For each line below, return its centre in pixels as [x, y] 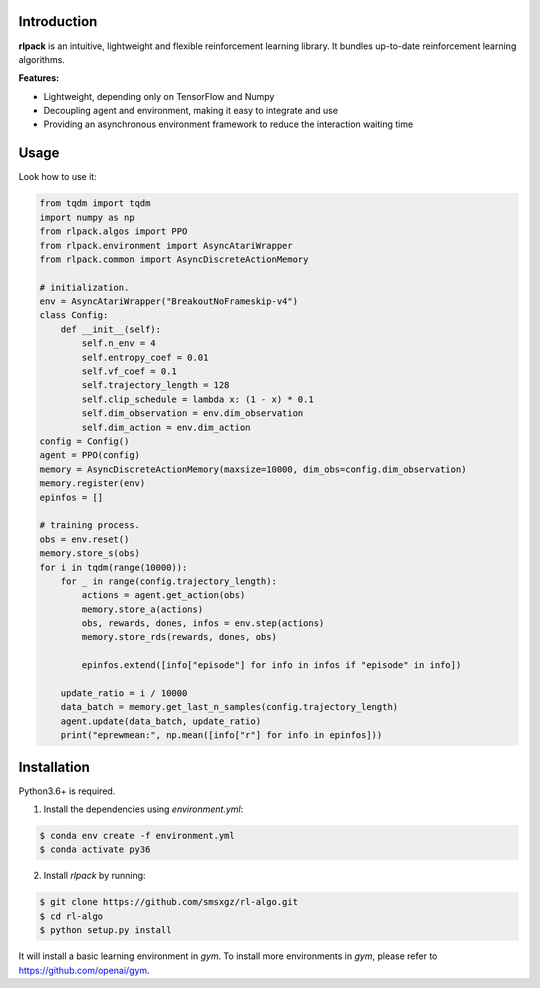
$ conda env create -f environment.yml [137, 836]
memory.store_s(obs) [89, 553]
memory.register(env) [92, 483]
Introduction [58, 21]
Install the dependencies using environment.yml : [143, 809]
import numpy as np [87, 217]
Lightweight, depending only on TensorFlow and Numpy [159, 96]
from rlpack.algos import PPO [113, 231]
